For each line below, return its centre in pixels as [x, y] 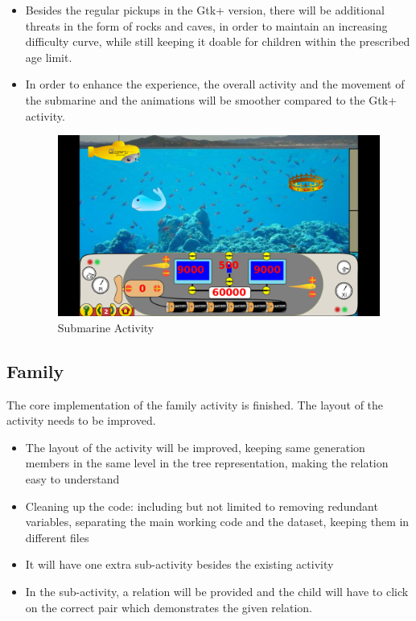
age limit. [49, 57]
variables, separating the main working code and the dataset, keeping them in [217, 522]
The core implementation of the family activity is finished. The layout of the [195, 404]
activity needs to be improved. [81, 420]
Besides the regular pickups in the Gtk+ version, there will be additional [205, 10]
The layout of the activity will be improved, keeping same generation [195, 447]
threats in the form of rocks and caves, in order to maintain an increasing [206, 25]
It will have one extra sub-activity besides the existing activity [179, 564]
